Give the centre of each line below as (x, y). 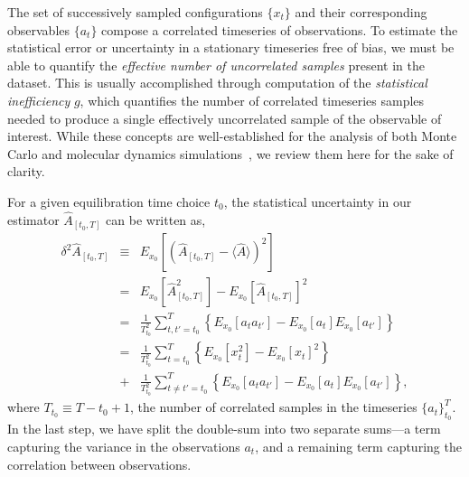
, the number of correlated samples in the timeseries (273, 407)
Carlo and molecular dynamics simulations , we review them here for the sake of (230, 153)
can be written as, (156, 219)
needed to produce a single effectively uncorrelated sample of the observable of (225, 118)
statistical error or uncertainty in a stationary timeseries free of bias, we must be (231, 47)
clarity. (26, 171)
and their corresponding (361, 12)
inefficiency (39, 100)
